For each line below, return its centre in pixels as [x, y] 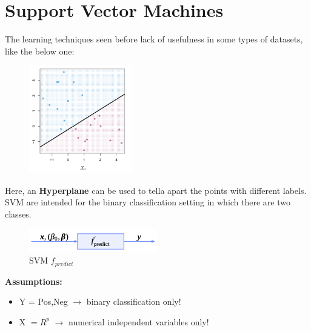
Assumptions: [34, 281]
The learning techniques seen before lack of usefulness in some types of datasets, [154, 39]
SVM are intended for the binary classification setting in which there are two [148, 202]
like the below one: [40, 51]
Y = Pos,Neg [43, 301]
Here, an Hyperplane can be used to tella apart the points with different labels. [156, 190]
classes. [18, 214]
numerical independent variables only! [139, 321]
